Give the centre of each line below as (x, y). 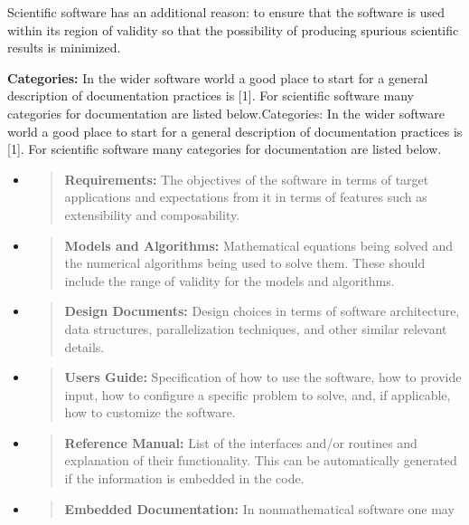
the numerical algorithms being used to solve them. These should (245, 263)
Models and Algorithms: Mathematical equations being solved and (259, 245)
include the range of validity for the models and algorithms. (230, 280)
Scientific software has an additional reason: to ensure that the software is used (226, 12)
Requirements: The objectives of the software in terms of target (247, 179)
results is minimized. (64, 48)
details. (84, 346)
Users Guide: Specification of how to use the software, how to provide (263, 377)
